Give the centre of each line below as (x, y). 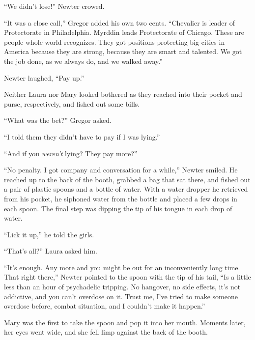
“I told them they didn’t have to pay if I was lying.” (82, 136)
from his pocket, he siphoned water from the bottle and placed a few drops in (121, 198)
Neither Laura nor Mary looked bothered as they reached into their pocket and (123, 94)
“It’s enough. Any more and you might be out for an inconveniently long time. (122, 267)
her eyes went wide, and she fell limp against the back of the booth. (106, 332)
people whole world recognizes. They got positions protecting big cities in (114, 42)
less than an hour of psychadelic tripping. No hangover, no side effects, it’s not (122, 287)
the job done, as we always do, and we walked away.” (83, 61)
